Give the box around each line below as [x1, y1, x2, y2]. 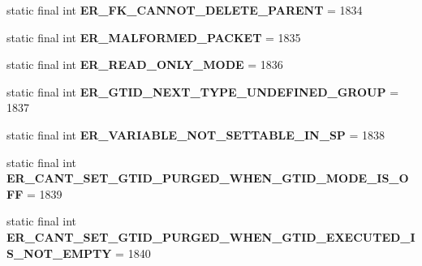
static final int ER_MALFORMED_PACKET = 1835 [6, 28, 301, 45]
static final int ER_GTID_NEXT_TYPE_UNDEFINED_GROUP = [6, 83, 399, 100]
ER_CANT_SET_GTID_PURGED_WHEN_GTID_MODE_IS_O [6, 169, 409, 187]
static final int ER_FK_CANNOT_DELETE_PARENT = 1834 [6, 2, 363, 18]
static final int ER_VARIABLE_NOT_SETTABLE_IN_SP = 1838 [6, 126, 385, 143]
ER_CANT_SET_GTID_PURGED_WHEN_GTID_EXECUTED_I [6, 228, 416, 245]
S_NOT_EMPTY [6, 244, 112, 261]
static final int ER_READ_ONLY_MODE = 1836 [6, 56, 283, 73]
